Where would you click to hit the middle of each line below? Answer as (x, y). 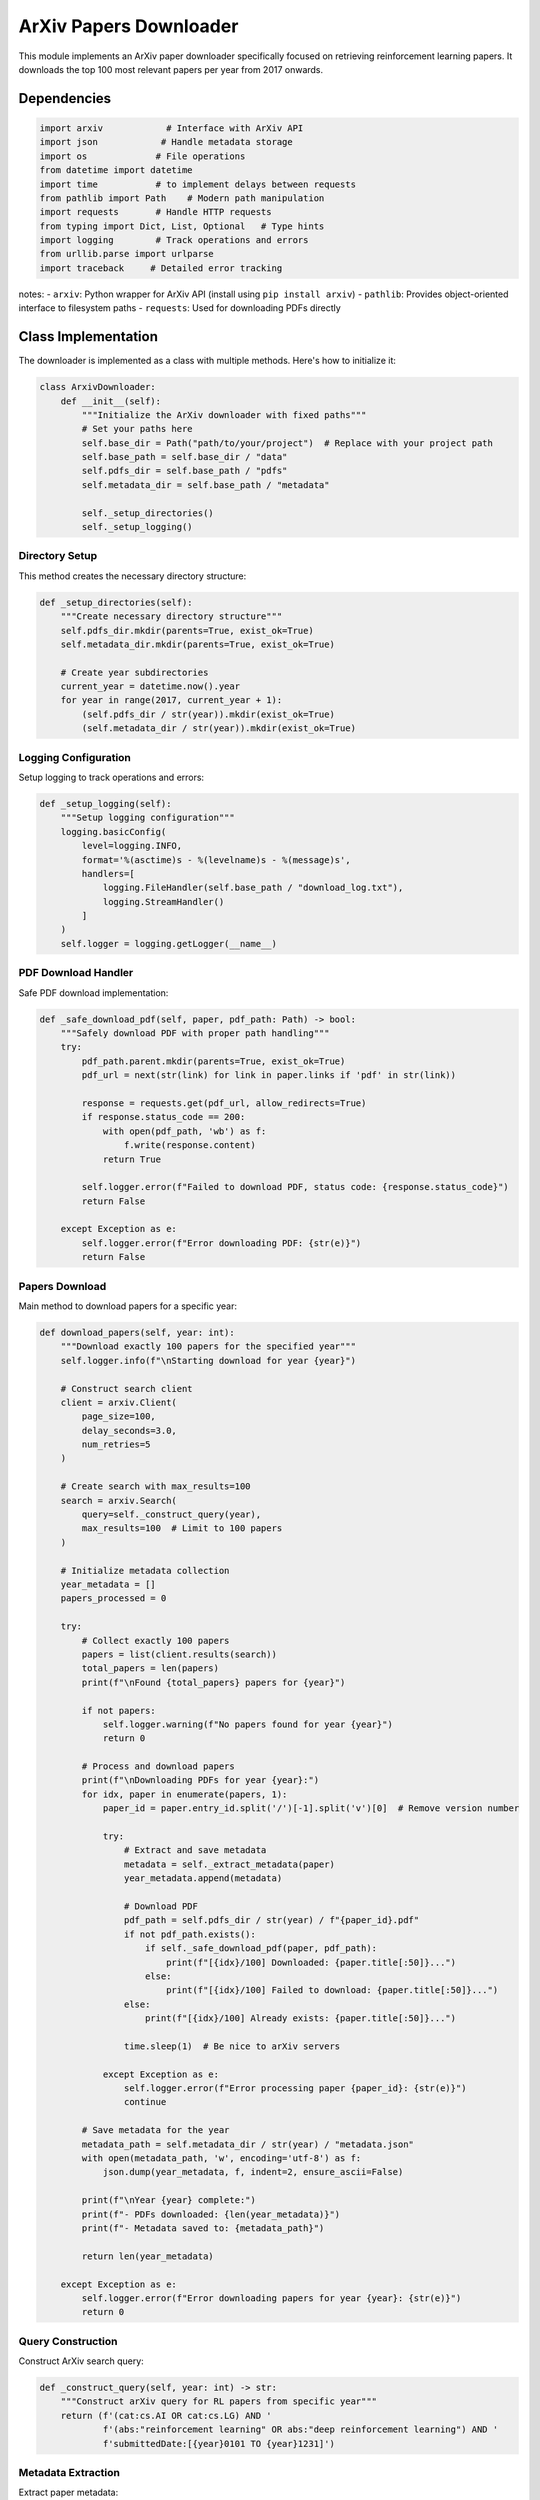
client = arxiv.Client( (118, 1402)
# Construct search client (127, 1388)
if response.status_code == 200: (163, 1117)
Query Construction (68, 2341)
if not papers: (119, 1710)
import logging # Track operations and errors (174, 240)
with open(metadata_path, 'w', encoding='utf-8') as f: (221, 2158)
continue (145, 2102)
